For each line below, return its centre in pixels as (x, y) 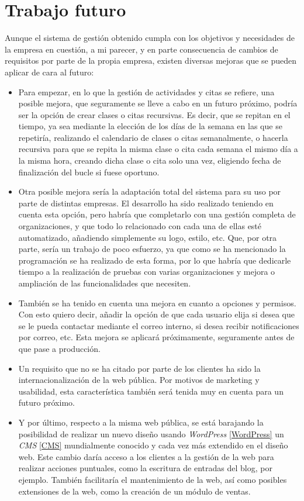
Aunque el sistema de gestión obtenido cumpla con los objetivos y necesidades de (150, 38)
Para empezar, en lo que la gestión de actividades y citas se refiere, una (146, 91)
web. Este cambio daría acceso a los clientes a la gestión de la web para (146, 456)
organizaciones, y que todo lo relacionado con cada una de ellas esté (140, 226)
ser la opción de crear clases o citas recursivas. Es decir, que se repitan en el (154, 114)
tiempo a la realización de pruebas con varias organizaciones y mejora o (147, 272)
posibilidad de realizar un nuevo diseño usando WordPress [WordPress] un (151, 433)
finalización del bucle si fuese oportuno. (89, 172)
